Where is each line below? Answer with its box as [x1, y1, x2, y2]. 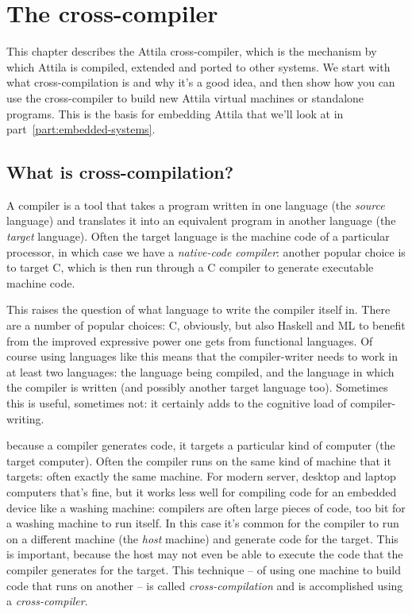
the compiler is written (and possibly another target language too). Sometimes [6, 379, 388, 396]
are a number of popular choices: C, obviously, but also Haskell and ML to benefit [6, 317, 406, 334]
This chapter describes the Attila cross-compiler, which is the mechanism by [6, 43, 377, 60]
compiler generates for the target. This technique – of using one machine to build [6, 561, 401, 577]
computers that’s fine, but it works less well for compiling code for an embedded [6, 483, 397, 500]
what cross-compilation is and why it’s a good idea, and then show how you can [6, 74, 395, 91]
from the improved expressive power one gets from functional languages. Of [6, 332, 373, 349]
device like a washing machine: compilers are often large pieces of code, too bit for [6, 499, 406, 516]
